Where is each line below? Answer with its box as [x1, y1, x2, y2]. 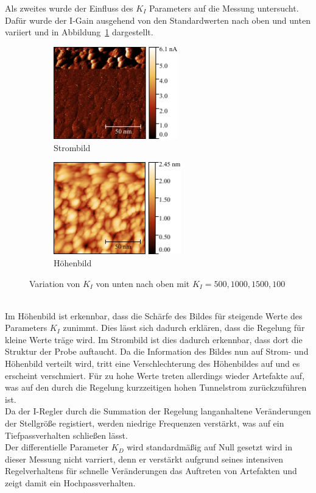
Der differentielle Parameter [5, 441, 109, 453]
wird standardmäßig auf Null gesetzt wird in [127, 441, 292, 453]
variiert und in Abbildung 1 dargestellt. [5, 26, 153, 38]
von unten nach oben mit [96, 277, 190, 289]
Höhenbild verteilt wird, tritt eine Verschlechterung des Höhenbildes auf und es [5, 357, 300, 370]
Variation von [29, 277, 80, 289]
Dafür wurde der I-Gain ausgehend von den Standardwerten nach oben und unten [5, 13, 311, 26]
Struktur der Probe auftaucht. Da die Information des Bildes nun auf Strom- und [5, 345, 309, 358]
